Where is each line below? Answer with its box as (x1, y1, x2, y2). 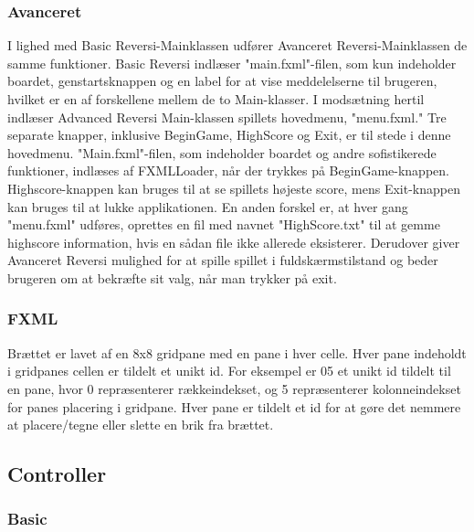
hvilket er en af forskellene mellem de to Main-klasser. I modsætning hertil (7, 90, 425, 108)
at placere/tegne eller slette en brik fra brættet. (7, 415, 274, 434)
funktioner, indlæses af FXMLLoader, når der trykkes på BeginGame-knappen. (7, 161, 449, 180)
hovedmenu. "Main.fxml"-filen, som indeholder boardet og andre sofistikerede (7, 143, 437, 162)
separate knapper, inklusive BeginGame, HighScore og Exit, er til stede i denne (7, 125, 451, 144)
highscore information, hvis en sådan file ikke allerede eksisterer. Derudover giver (7, 232, 460, 251)
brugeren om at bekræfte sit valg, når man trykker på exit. (7, 268, 337, 287)
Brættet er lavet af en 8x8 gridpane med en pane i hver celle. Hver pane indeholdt (7, 343, 467, 362)
